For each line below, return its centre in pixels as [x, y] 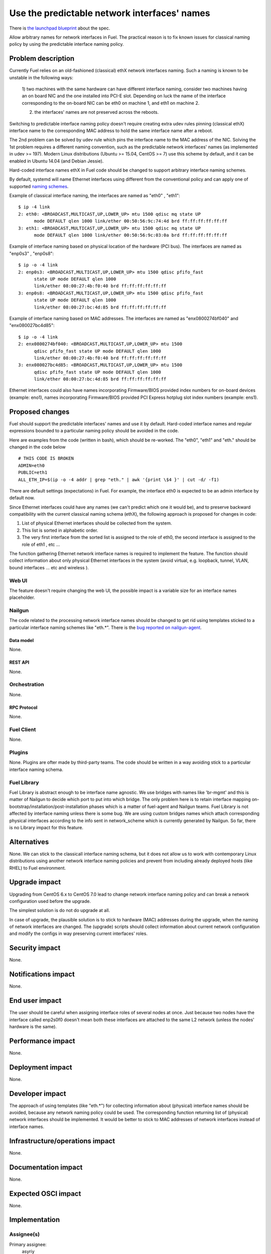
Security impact [35, 948]
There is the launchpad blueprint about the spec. [60, 28]
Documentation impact [46, 1167]
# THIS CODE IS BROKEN [46, 458]
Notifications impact [42, 974]
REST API [19, 663]
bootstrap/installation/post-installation [49, 806]
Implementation [35, 1220]
